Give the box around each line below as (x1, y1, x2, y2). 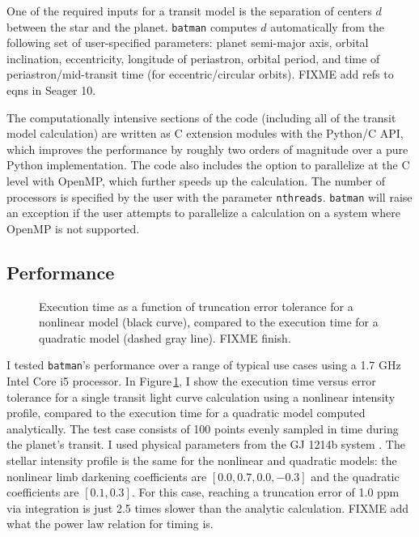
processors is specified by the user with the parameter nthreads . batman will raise (6, 188, 413, 205)
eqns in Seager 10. (6, 82, 96, 99)
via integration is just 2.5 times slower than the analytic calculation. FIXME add (6, 499, 409, 516)
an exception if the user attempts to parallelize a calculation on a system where (6, 204, 400, 221)
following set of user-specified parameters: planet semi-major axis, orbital (6, 34, 369, 51)
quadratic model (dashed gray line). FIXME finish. (39, 329, 291, 346)
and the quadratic (311, 467, 400, 484)
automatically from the (270, 18, 384, 35)
